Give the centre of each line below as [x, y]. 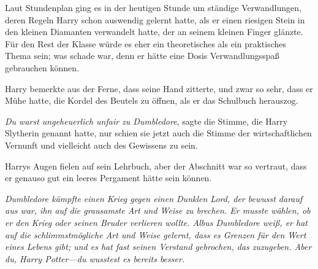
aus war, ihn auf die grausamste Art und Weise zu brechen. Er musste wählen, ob [158, 210]
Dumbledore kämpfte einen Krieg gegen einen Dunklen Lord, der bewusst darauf [154, 198]
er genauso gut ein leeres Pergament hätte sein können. [108, 178]
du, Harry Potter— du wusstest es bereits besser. [95, 258]
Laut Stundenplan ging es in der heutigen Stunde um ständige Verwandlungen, [153, 7]
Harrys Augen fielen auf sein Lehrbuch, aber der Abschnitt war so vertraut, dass [156, 166]
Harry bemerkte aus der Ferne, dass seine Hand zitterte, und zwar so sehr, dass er [159, 88]
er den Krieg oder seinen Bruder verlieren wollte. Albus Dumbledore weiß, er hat [156, 222]
